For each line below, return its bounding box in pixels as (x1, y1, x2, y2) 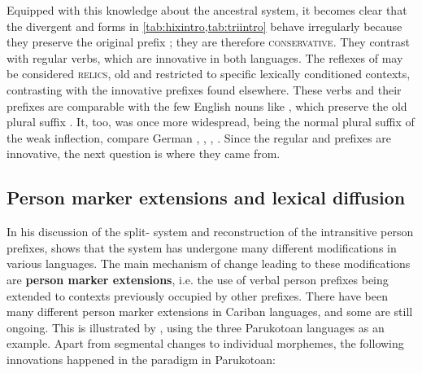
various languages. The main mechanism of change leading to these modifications (7, 255, 411, 272)
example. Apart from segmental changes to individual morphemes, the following (7, 335, 404, 352)
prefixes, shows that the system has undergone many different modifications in (7, 239, 397, 256)
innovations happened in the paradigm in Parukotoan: (7, 350, 276, 367)
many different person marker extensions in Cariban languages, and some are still (7, 303, 413, 320)
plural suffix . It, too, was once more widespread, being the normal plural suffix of (7, 113, 415, 130)
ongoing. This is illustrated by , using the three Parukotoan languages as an (7, 318, 385, 336)
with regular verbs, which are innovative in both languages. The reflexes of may (7, 49, 403, 66)
